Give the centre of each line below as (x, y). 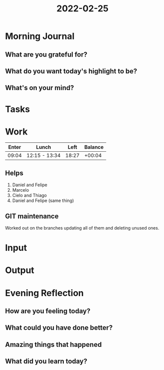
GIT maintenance (32, 216)
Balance (94, 147)
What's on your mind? (40, 88)
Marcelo (21, 190)
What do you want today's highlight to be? (71, 71)
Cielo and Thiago (29, 196)
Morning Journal (40, 36)
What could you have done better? (59, 328)
